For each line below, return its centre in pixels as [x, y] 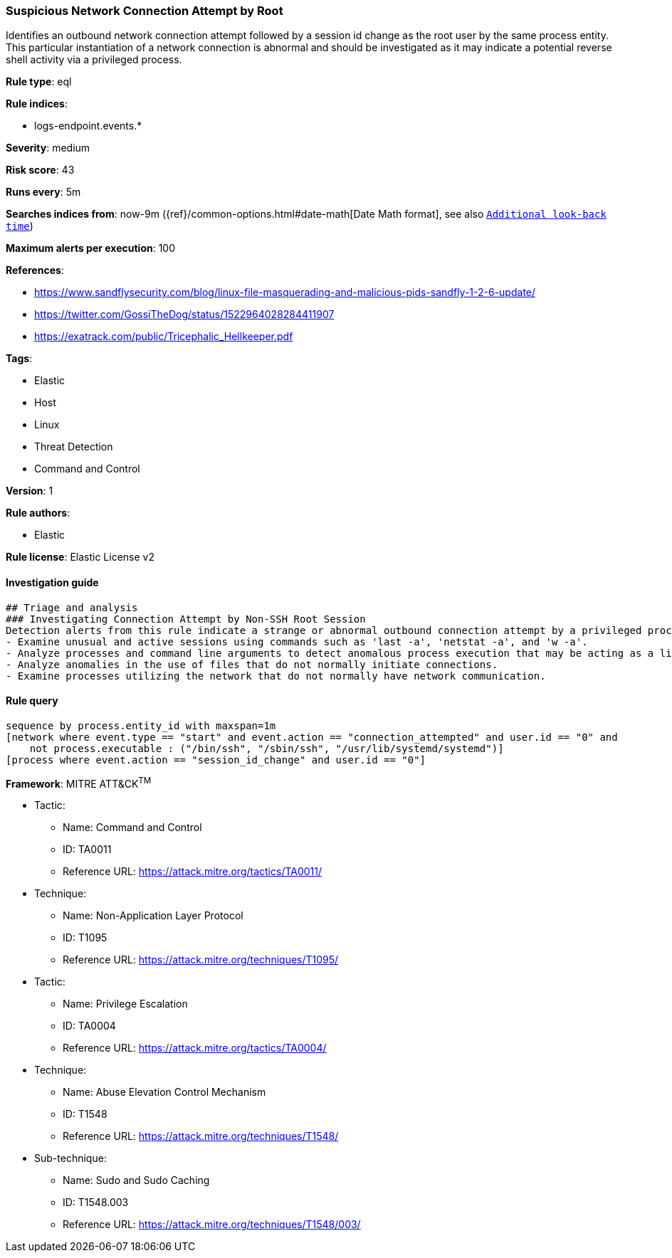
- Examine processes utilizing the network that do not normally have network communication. [276, 676]
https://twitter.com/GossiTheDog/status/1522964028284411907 [184, 314]
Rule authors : [38, 513]
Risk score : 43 [40, 170]
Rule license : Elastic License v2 [80, 557]
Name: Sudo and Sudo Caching [136, 1180]
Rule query [32, 701]
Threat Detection [74, 447]
